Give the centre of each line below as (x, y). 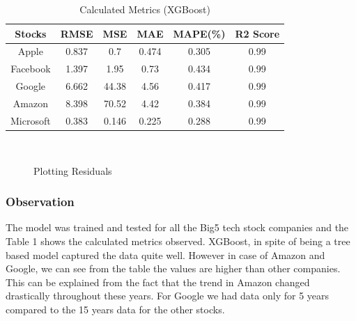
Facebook (31, 69)
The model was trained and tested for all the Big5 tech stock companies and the (177, 227)
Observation (40, 202)
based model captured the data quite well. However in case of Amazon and (165, 255)
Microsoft (31, 120)
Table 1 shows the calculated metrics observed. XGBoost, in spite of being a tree (178, 241)
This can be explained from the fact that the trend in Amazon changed (158, 282)
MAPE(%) (199, 33)
